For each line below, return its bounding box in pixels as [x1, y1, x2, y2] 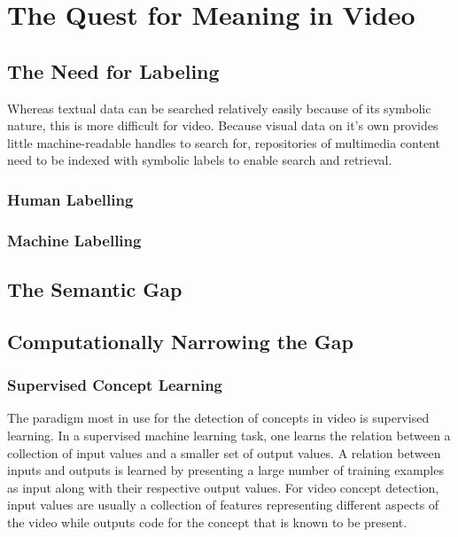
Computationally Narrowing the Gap [7, 327, 353, 354]
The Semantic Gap [7, 276, 182, 303]
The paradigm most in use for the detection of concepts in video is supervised [7, 409, 430, 427]
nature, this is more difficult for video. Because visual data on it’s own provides [7, 116, 439, 135]
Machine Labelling [7, 229, 142, 251]
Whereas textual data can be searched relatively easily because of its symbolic [7, 98, 431, 117]
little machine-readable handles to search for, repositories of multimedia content [7, 133, 440, 152]
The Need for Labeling [7, 57, 220, 84]
